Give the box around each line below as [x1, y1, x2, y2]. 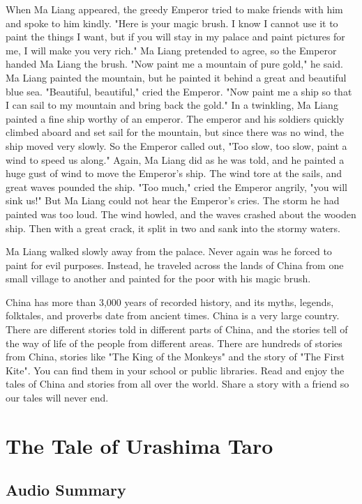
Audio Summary [6, 479, 126, 501]
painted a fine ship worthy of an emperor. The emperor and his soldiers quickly [6, 111, 345, 125]
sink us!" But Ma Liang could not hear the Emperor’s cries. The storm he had [6, 193, 340, 208]
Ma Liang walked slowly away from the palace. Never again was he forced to [6, 244, 332, 259]
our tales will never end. [6, 390, 109, 405]
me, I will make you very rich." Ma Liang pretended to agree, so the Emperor [6, 43, 337, 57]
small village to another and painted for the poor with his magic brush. [6, 271, 311, 286]
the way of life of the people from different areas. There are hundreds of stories [6, 335, 342, 350]
